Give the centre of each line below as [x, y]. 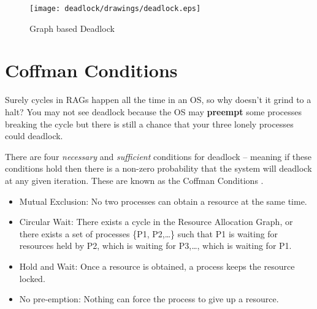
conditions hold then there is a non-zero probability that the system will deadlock [158, 168]
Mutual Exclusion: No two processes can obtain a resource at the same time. [163, 201]
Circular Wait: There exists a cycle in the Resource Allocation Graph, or [156, 222]
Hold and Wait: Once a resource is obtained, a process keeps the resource [157, 266]
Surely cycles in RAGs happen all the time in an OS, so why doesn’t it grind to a [158, 100]
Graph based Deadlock [72, 28]
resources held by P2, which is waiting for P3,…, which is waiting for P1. [155, 246]
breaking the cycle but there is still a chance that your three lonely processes [149, 124]
